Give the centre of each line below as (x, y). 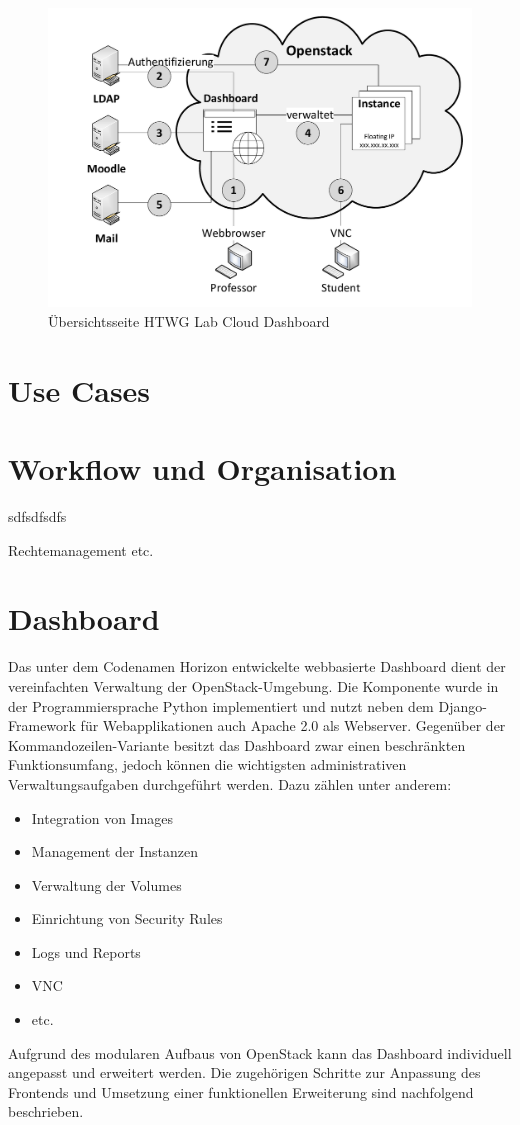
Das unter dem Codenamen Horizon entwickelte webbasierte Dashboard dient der (257, 666)
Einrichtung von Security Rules (127, 918)
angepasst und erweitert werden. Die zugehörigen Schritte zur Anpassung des (244, 1072)
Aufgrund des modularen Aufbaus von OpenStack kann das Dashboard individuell (260, 1052)
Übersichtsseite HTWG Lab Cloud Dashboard (189, 320)
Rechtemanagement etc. (81, 549)
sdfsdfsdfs (37, 516)
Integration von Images (102, 817)
